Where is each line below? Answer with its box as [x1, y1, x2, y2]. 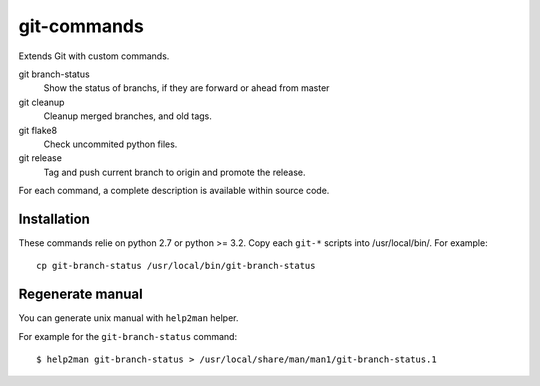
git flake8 [18, 124, 58, 136]
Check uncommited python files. [43, 138, 178, 150]
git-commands [18, 15, 144, 37]
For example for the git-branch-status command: [18, 330, 238, 342]
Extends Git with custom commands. [18, 50, 170, 62]
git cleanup [18, 96, 65, 108]
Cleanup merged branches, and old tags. [43, 110, 212, 122]
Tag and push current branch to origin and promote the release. [43, 166, 306, 178]
